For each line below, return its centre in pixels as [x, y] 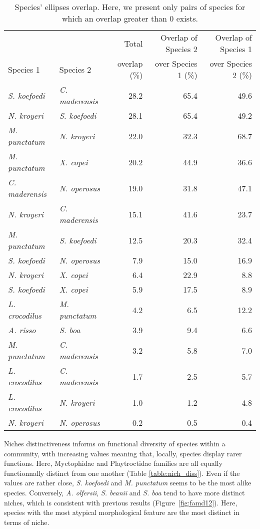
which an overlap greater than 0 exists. [130, 18]
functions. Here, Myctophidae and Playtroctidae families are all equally [113, 463]
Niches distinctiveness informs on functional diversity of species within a [115, 443]
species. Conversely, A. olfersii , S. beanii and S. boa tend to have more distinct [124, 492]
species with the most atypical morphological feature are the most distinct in [122, 512]
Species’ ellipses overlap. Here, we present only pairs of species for [130, 7]
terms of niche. [27, 522]
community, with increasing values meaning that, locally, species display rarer [123, 453]
